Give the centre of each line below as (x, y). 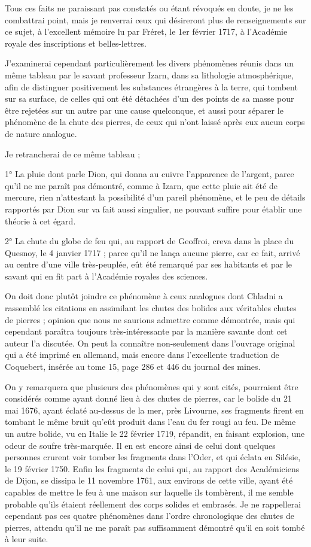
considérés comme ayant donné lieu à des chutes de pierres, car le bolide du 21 (148, 398)
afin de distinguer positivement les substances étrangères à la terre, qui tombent (151, 86)
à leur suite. (27, 539)
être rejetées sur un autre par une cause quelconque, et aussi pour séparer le (144, 110)
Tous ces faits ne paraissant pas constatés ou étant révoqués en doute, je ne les (149, 8)
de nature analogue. (41, 133)
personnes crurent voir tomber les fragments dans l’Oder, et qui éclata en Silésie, (153, 457)
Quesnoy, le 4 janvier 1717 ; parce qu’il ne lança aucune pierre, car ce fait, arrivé (153, 252)
